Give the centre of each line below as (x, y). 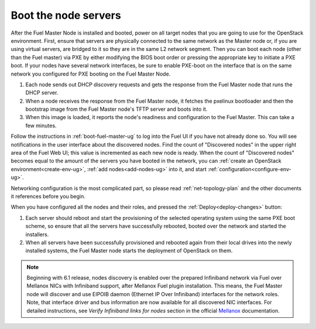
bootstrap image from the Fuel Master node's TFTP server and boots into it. (116, 109)
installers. (37, 234)
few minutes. (41, 126)
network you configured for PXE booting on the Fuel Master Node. (91, 74)
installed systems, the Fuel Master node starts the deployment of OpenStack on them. (129, 251)
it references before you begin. (48, 196)
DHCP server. (42, 93)
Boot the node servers (66, 15)
